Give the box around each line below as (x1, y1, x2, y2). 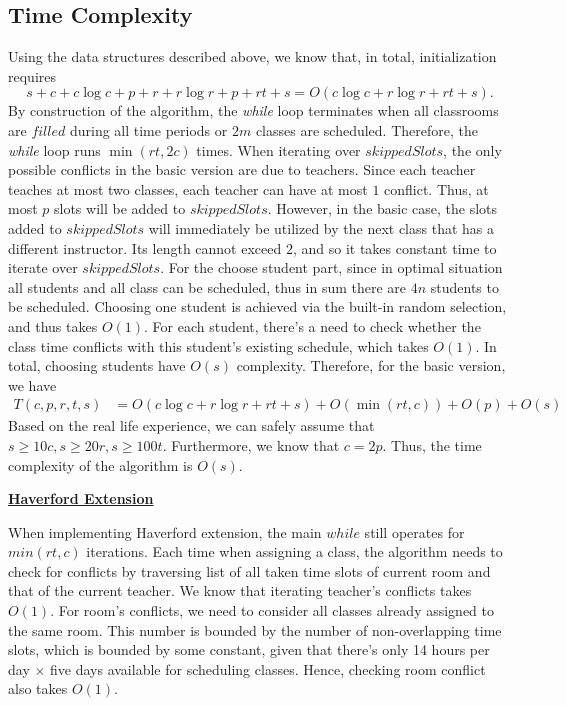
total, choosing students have (8, 355, 186, 376)
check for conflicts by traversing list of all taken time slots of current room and (8, 560, 491, 581)
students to (430, 276, 499, 297)
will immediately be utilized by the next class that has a (148, 217, 495, 238)
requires (8, 65, 56, 86)
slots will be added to (54, 198, 186, 219)
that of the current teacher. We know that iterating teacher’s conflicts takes (8, 580, 472, 601)
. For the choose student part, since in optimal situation (160, 257, 503, 278)
